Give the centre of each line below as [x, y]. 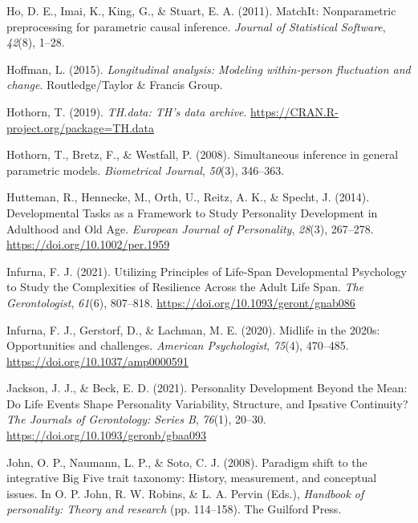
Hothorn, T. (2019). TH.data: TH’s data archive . [127, 111]
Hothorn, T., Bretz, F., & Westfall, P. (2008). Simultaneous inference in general [203, 154]
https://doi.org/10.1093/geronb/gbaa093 [107, 435]
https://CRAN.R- [294, 111]
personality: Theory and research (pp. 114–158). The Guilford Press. [174, 509]
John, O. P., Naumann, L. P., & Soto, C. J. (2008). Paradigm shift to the [187, 462]
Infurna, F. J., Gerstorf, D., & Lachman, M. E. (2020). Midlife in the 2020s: [193, 329]
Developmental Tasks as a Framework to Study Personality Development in [192, 212]
